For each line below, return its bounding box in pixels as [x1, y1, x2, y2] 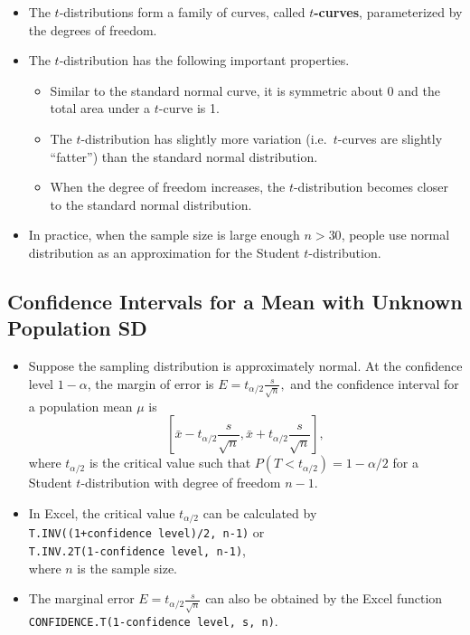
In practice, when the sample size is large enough [28, 225, 300, 244]
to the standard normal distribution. [50, 194, 252, 213]
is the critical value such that [89, 453, 251, 472]
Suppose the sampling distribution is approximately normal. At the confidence [28, 356, 463, 375]
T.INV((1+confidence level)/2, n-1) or [28, 523, 265, 542]
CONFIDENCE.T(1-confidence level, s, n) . [28, 611, 278, 630]
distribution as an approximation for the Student [28, 242, 300, 261]
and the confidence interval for [290, 374, 459, 393]
